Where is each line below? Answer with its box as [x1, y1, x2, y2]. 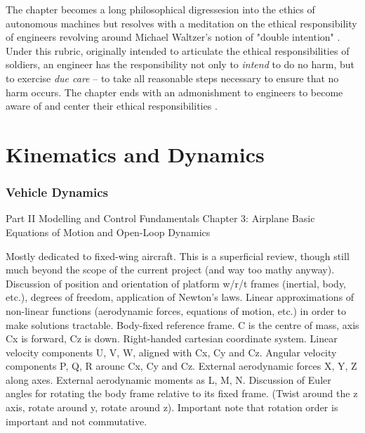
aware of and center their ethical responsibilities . [6, 98, 218, 113]
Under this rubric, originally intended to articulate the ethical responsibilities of [6, 43, 350, 58]
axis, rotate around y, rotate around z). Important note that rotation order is [6, 400, 338, 415]
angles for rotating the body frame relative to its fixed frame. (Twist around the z [6, 386, 358, 401]
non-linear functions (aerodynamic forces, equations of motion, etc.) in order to [6, 303, 347, 318]
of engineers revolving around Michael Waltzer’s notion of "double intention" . [6, 30, 340, 44]
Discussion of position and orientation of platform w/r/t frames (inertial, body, [6, 276, 347, 290]
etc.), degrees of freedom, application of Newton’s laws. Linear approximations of [6, 290, 354, 304]
